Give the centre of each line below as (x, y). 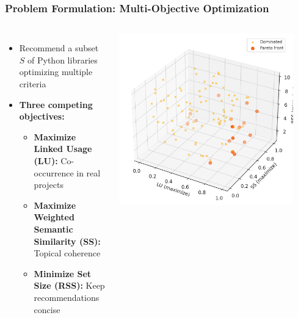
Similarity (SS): (67, 241)
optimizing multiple (56, 72)
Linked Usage (63, 149)
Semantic (53, 229)
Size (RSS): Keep (69, 285)
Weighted (54, 217)
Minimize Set (63, 273)
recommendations (67, 297)
